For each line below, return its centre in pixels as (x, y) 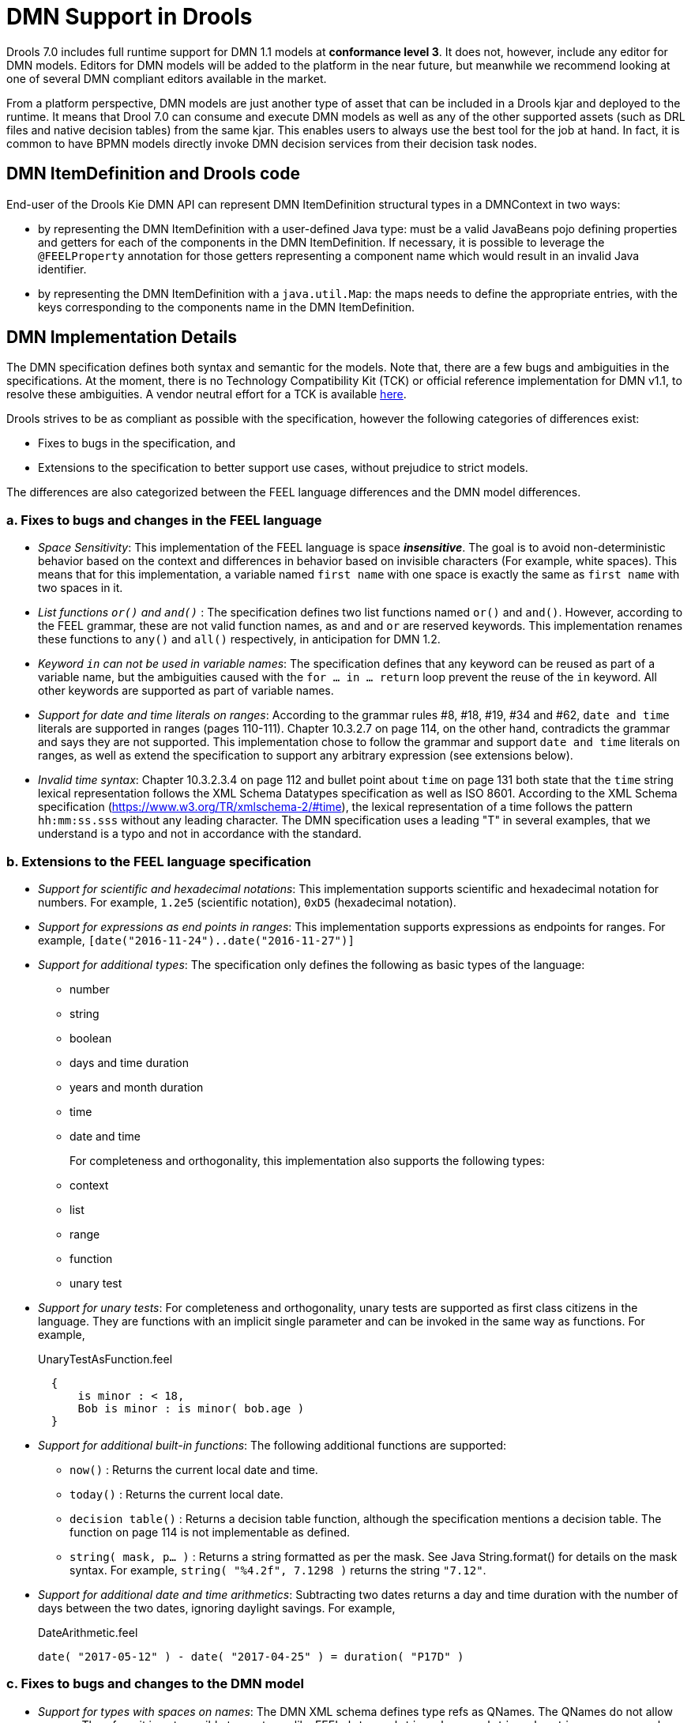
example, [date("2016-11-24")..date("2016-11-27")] (196, 940)
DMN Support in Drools (130, 17)
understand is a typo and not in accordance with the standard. (200, 834)
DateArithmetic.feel (88, 1632)
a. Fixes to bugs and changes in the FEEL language (164, 520)
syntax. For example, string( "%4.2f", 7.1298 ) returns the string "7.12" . (278, 1570)
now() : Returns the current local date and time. (194, 1469)
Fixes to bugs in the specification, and (137, 443)
